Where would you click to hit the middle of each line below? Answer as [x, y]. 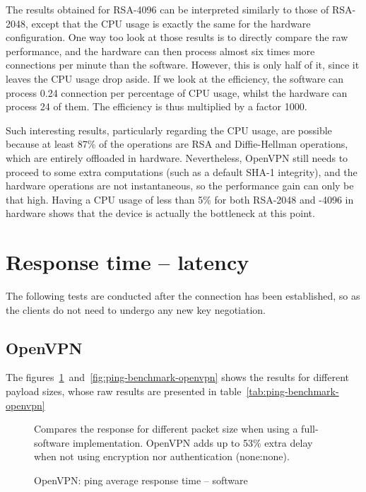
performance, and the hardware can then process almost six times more [160, 51]
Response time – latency [128, 262]
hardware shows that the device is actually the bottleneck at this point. [160, 213]
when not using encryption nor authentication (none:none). [162, 456]
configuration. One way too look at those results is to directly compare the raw [177, 37]
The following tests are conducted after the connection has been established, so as [183, 296]
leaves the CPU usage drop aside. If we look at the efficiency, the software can [175, 78]
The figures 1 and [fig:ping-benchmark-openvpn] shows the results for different [177, 377]
